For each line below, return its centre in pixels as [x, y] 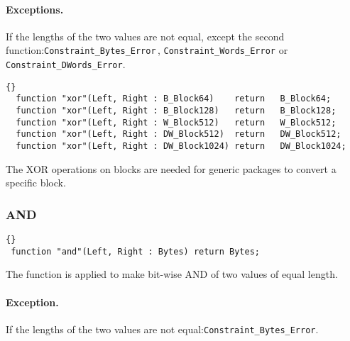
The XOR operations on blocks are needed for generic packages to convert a [171, 168]
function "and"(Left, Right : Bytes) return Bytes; [135, 251]
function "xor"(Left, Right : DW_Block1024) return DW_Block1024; [181, 146]
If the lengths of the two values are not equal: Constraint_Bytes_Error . [162, 329]
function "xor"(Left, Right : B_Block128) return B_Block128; [176, 111]
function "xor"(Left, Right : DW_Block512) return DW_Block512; [179, 134]
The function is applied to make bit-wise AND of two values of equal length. [172, 274]
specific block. [36, 183]
